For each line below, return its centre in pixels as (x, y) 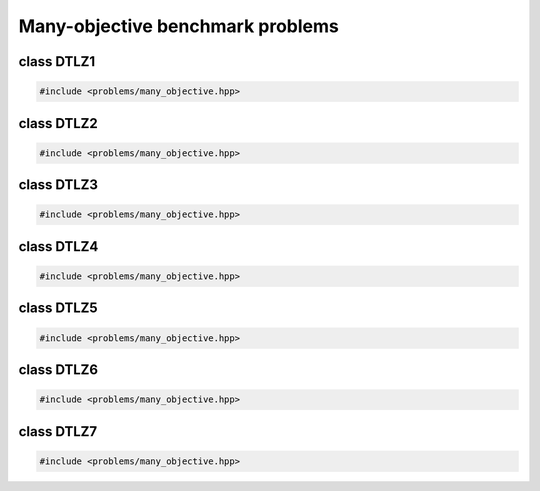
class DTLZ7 (58, 431)
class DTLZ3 (58, 185)
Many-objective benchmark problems (179, 26)
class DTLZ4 (58, 246)
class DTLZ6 (58, 369)
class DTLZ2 (58, 123)
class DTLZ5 (58, 308)
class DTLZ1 (57, 61)
